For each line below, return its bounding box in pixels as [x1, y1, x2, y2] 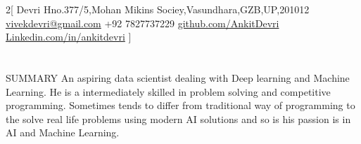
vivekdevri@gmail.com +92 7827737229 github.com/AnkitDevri [6, 15, 279, 30]
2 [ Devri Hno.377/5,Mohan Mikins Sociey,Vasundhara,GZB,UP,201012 [6, 2, 310, 16]
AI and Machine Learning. [6, 125, 120, 140]
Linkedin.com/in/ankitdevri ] [6, 29, 132, 44]
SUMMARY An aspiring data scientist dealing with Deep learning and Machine [6, 70, 350, 85]
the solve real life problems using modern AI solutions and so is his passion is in [6, 111, 351, 126]
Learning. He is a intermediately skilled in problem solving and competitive [6, 84, 331, 99]
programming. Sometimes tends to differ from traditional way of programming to [6, 98, 355, 113]
